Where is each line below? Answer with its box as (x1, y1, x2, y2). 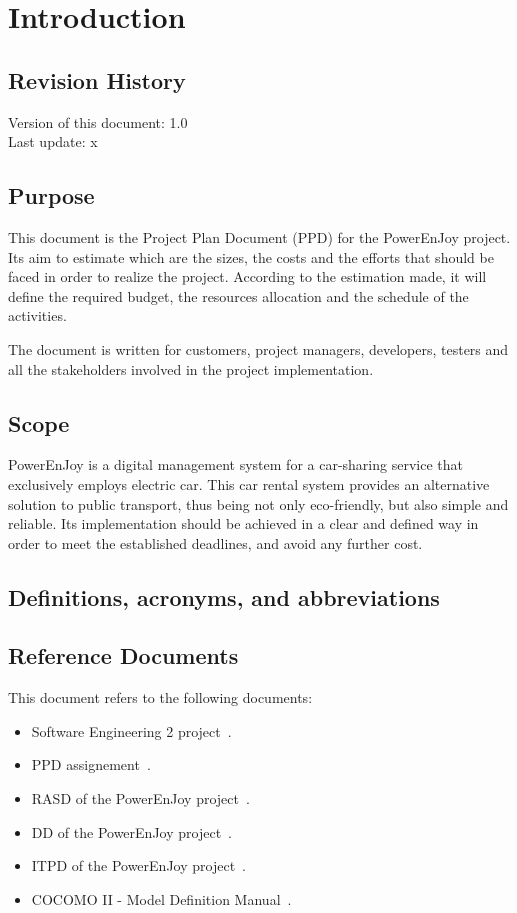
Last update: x (8, 131, 98, 152)
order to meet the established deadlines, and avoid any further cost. (8, 532, 423, 553)
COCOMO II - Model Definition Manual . (31, 888, 292, 909)
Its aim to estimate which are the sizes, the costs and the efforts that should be (8, 246, 494, 267)
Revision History (8, 64, 186, 95)
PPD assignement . (31, 754, 151, 775)
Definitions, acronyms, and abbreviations (8, 581, 440, 612)
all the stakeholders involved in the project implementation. (8, 358, 374, 379)
